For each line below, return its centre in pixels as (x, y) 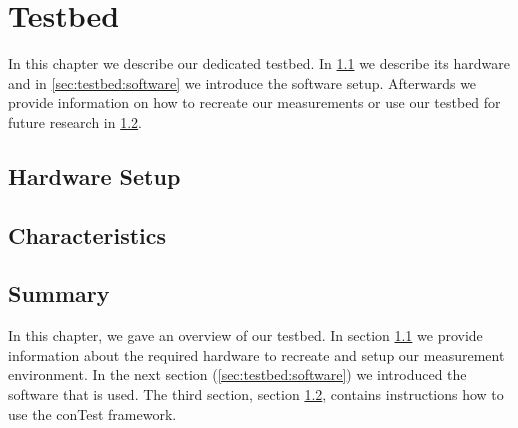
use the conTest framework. (92, 413)
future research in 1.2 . (75, 121)
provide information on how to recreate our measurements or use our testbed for (254, 102)
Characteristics (87, 234)
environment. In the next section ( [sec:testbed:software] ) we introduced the (237, 374)
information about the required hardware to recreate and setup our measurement (256, 354)
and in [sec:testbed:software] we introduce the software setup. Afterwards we (242, 82)
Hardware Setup (94, 175)
